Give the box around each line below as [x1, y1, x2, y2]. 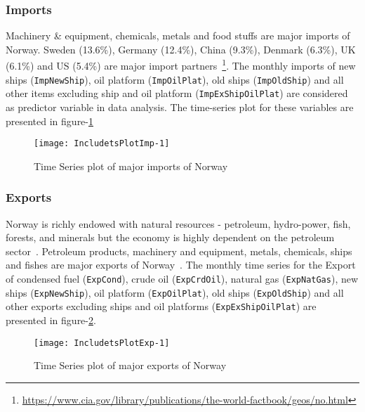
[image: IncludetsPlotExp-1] [34, 337, 170, 348]
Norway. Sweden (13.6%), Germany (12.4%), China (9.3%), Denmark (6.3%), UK [6, 41, 356, 56]
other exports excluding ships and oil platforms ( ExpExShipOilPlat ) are [6, 299, 317, 314]
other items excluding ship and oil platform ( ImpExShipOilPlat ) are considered [6, 86, 348, 101]
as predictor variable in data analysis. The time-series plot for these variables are [6, 99, 354, 114]
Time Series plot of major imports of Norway [34, 158, 228, 173]
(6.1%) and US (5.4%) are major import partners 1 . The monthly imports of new [6, 56, 356, 73]
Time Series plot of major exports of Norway [34, 358, 227, 373]
